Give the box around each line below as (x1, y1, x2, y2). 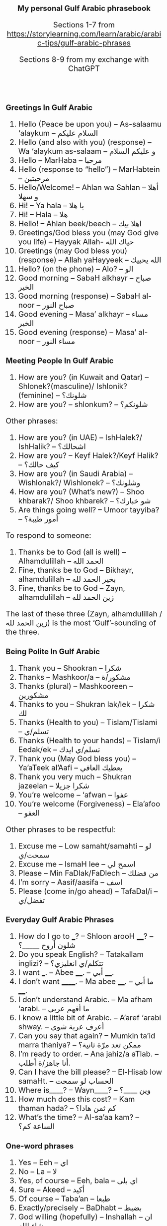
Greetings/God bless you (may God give (18, 228, 159, 237)
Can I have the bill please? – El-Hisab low (18, 1067, 163, 1077)
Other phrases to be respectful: (5, 824, 116, 834)
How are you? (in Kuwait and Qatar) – (18, 373, 149, 382)
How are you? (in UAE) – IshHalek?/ (18, 432, 143, 442)
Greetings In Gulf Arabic (5, 102, 93, 112)
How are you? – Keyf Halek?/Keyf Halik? (18, 451, 159, 460)
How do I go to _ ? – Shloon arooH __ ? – (18, 931, 154, 941)
